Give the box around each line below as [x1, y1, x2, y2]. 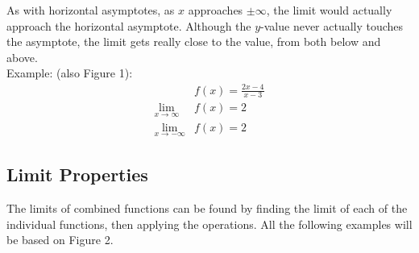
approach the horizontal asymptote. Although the [6, 17, 251, 34]
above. [6, 48, 38, 65]
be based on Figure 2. [6, 231, 114, 248]
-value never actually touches [260, 17, 404, 34]
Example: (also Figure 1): [6, 64, 133, 81]
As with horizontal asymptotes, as [6, 2, 175, 18]
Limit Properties [6, 162, 148, 187]
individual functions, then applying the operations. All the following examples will [6, 215, 413, 232]
